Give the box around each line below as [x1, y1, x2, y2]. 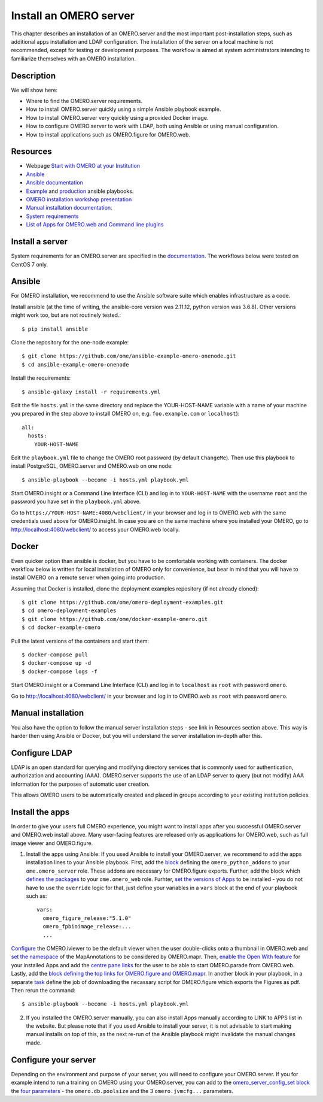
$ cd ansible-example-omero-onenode [22, 361, 129, 368]
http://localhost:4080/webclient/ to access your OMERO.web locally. [11, 526, 180, 533]
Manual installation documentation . [26, 204, 113, 211]
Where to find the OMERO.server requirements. [26, 98, 143, 105]
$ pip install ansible [22, 325, 89, 332]
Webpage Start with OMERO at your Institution [26, 162, 141, 169]
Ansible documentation [26, 179, 83, 186]
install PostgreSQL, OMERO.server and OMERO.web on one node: [11, 462, 173, 470]
